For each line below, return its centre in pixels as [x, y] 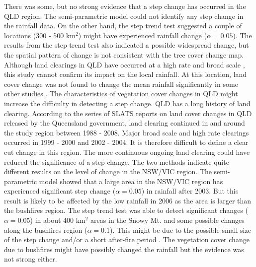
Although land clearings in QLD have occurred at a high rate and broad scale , [125, 64]
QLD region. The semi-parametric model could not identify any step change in [124, 16]
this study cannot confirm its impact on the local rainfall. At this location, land [126, 74]
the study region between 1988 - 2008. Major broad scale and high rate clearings [127, 132]
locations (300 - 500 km [40, 35]
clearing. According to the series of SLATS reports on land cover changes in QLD [128, 113]
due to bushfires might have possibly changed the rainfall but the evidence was [124, 249]
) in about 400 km [58, 220]
